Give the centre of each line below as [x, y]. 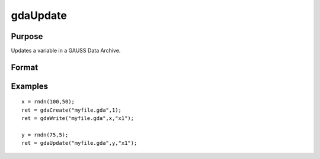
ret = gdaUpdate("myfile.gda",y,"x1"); [79, 143]
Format [25, 67]
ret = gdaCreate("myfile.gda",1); [71, 110]
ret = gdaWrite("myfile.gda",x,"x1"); [78, 119]
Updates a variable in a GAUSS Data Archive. [66, 51]
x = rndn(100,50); [48, 102]
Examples [30, 86]
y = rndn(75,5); [45, 135]
